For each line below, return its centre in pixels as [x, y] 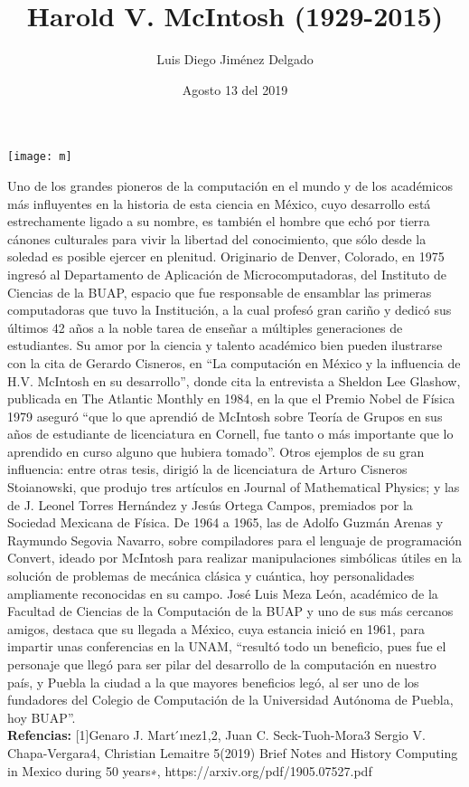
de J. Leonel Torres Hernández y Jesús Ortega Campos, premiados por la [210, 504]
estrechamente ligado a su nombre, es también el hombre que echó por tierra [219, 221]
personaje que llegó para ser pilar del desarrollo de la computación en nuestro [222, 664]
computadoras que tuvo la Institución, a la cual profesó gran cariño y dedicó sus [230, 310]
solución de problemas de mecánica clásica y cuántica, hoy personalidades [211, 576]
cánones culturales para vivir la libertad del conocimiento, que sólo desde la [217, 238]
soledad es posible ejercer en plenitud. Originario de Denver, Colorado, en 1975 [226, 256]
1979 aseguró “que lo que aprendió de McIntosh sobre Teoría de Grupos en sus [225, 416]
